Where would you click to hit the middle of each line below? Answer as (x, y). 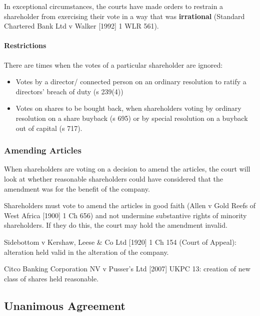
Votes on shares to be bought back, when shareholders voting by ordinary (128, 108)
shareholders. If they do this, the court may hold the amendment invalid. (116, 225)
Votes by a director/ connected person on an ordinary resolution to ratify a (131, 82)
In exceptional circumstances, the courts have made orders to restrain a (114, 6)
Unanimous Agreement (65, 305)
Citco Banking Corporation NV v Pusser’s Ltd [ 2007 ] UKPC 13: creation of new (127, 269)
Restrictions (25, 45)
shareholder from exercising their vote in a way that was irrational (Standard (124, 16)
